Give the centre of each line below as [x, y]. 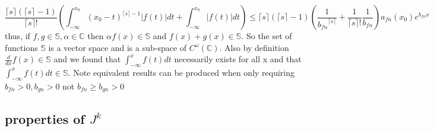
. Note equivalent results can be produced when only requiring [181, 72]
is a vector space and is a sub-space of [118, 47]
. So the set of [267, 36]
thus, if [18, 36]
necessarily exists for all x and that [238, 59]
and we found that [87, 59]
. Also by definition [254, 47]
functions [21, 47]
